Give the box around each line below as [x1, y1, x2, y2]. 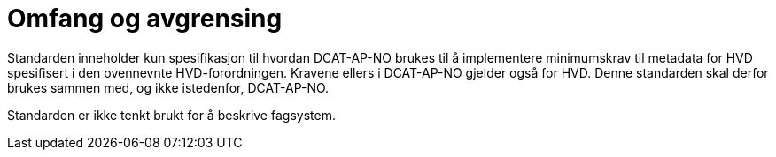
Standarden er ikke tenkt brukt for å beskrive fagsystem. [7, 107, 336, 123]
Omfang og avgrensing [7, 4, 283, 34]
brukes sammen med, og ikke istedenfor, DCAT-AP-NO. [7, 79, 330, 95]
